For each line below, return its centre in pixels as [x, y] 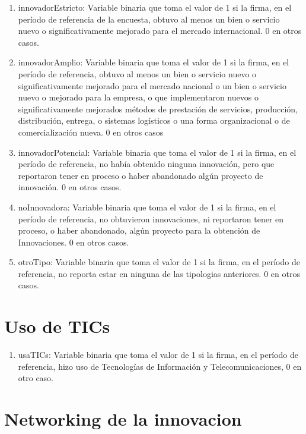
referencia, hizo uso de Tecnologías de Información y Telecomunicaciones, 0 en [160, 366]
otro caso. [36, 378]
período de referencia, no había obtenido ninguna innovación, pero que [146, 164]
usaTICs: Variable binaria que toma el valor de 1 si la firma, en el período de [158, 355]
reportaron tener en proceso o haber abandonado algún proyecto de [141, 175]
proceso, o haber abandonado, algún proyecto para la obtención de [139, 230]
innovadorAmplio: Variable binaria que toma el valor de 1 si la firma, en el [154, 62]
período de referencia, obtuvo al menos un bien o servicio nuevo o [137, 73]
